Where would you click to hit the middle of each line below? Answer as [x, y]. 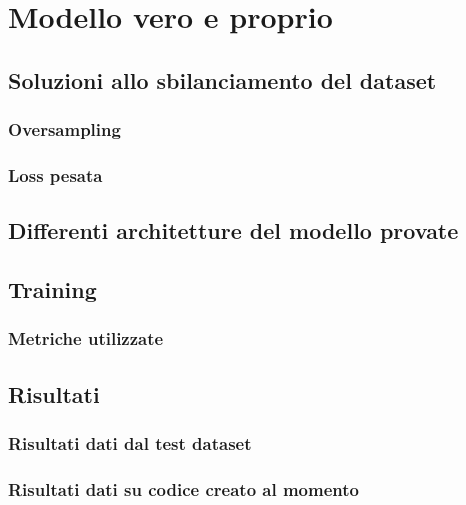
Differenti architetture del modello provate [233, 230]
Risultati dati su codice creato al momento [183, 488]
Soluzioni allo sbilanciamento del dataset [222, 79]
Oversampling [64, 129]
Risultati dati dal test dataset [130, 442]
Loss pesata [55, 174]
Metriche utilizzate [86, 338]
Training [52, 289]
